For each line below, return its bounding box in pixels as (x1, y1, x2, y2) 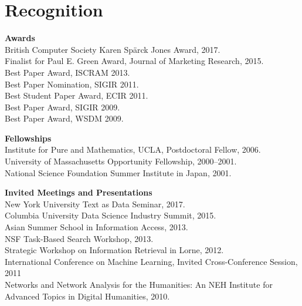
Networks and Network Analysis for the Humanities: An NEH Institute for (5, 278, 273, 290)
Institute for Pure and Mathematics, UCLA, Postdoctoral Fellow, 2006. (5, 143, 261, 156)
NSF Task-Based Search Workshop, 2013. (5, 232, 154, 244)
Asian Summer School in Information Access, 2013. (5, 221, 188, 233)
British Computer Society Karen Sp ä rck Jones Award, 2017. (5, 43, 220, 55)
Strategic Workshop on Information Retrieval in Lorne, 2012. (5, 244, 224, 256)
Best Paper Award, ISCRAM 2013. (5, 66, 130, 78)
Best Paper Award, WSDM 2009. (5, 112, 124, 125)
